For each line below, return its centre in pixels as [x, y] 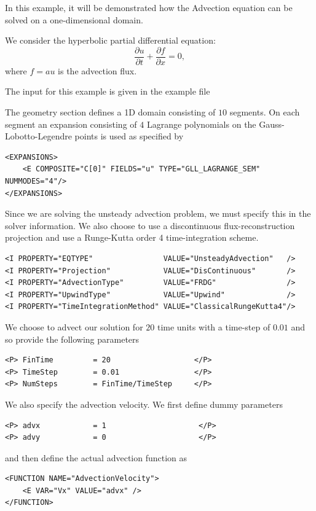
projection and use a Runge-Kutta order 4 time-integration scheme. [132, 237]
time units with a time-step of [214, 326]
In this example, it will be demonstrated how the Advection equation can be [149, 7]
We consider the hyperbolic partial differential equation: [110, 40]
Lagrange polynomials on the [201, 124]
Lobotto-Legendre [38, 136]
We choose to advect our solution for [74, 326]
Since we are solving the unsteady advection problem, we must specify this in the [158, 213]
